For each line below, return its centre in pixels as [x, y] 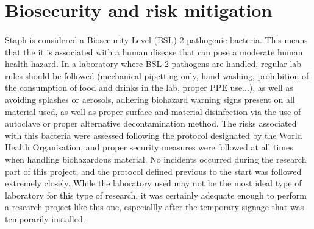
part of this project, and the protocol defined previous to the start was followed [153, 171]
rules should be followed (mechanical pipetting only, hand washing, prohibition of [157, 75]
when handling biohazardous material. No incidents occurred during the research [156, 159]
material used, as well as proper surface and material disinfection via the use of [153, 111]
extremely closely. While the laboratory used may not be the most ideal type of [153, 183]
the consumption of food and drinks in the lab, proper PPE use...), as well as [149, 87]
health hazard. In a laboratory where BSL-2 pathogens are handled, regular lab [153, 64]
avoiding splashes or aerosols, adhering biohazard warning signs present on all [150, 99]
